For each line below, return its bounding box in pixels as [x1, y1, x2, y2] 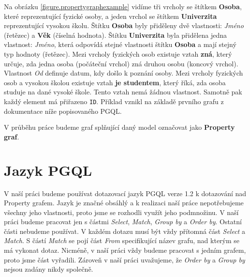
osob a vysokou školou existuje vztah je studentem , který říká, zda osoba [4, 77, 226, 87]
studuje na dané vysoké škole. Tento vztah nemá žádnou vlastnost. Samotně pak [4, 87, 242, 97]
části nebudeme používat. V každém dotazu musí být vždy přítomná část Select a [4, 226, 245, 236]
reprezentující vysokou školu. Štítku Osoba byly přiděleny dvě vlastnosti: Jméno [4, 20, 244, 31]
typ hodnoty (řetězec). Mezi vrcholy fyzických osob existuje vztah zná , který [4, 48, 232, 59]
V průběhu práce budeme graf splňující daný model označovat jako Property [4, 122, 235, 132]
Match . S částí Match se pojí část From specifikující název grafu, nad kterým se [4, 235, 240, 246]
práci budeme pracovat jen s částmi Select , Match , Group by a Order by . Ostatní [4, 216, 242, 227]
